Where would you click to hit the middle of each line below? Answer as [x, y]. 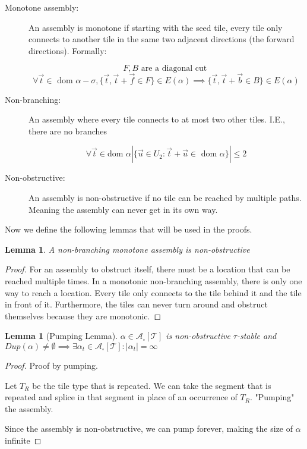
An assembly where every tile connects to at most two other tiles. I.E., [157, 119]
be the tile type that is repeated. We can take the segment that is [152, 385]
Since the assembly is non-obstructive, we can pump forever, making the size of [149, 428]
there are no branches [68, 131]
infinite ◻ [23, 440]
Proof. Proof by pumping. [51, 365]
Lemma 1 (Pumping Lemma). [61, 336]
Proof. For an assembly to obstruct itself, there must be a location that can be [148, 269]
